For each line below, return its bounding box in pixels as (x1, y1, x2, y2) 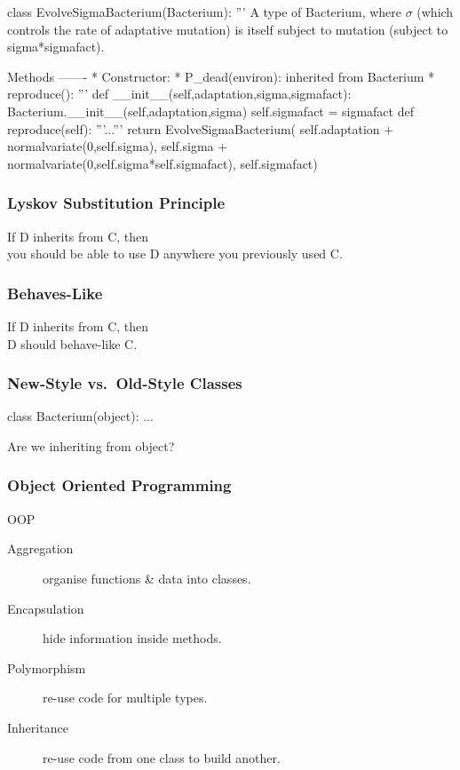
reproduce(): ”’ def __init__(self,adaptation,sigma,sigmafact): (7, 84, 352, 103)
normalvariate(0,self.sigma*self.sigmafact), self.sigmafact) (7, 154, 318, 172)
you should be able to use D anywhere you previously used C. (7, 244, 343, 263)
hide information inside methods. (43, 629, 222, 647)
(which (416, 3, 454, 20)
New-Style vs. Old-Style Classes (7, 372, 242, 394)
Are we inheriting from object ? (7, 436, 175, 455)
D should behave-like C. (7, 334, 138, 353)
